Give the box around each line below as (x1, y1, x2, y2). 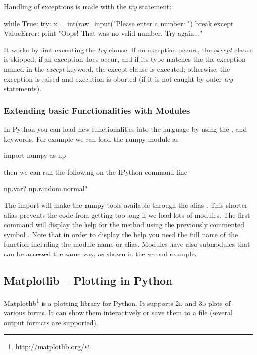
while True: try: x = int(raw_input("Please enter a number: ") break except (4, 18, 234, 28)
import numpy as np (4, 150, 66, 160)
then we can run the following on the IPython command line (4, 166, 187, 177)
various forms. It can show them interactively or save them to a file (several (4, 307, 233, 317)
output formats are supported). (4, 317, 98, 327)
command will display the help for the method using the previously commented (4, 219, 245, 230)
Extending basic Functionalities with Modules (4, 104, 190, 116)
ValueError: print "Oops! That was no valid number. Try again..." (4, 28, 203, 38)
